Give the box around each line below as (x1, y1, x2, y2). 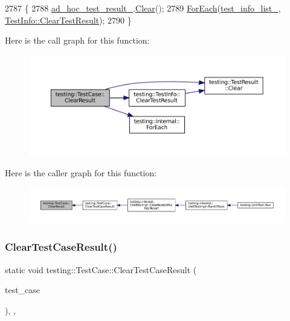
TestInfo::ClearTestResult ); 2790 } (5, 13, 132, 26)
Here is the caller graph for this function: (5, 166, 157, 179)
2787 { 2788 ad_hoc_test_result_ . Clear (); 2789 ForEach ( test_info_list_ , (5, 2, 281, 14)
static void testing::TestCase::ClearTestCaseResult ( (5, 263, 197, 276)
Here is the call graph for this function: (5, 34, 150, 47)
